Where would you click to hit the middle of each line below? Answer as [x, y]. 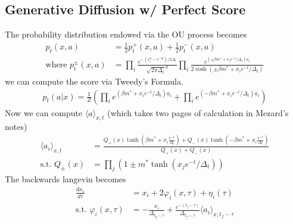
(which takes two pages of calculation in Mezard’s [198, 112]
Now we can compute [44, 112]
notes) [16, 127]
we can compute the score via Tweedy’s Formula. [94, 81]
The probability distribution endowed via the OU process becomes [126, 34]
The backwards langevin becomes [66, 179]
